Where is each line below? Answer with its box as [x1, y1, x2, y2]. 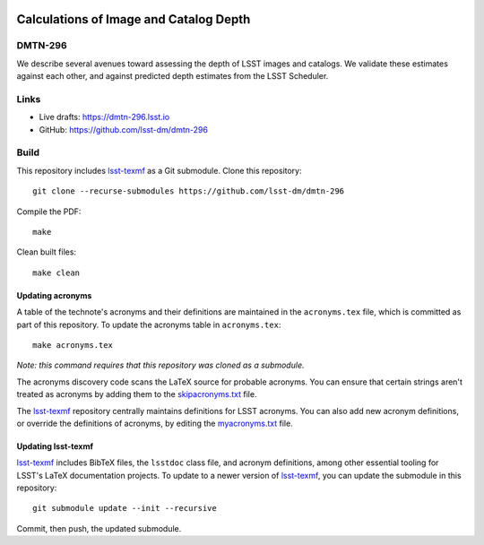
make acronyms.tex [32, 340, 114, 350]
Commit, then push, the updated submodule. [16, 523, 182, 533]
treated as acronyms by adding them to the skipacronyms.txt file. [16, 389, 257, 400]
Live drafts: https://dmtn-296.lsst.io [39, 112, 170, 123]
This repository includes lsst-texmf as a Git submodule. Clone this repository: [16, 165, 302, 176]
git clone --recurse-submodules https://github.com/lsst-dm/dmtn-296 [32, 186, 345, 196]
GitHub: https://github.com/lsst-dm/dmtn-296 [39, 124, 208, 134]
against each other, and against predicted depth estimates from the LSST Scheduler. [16, 71, 329, 82]
